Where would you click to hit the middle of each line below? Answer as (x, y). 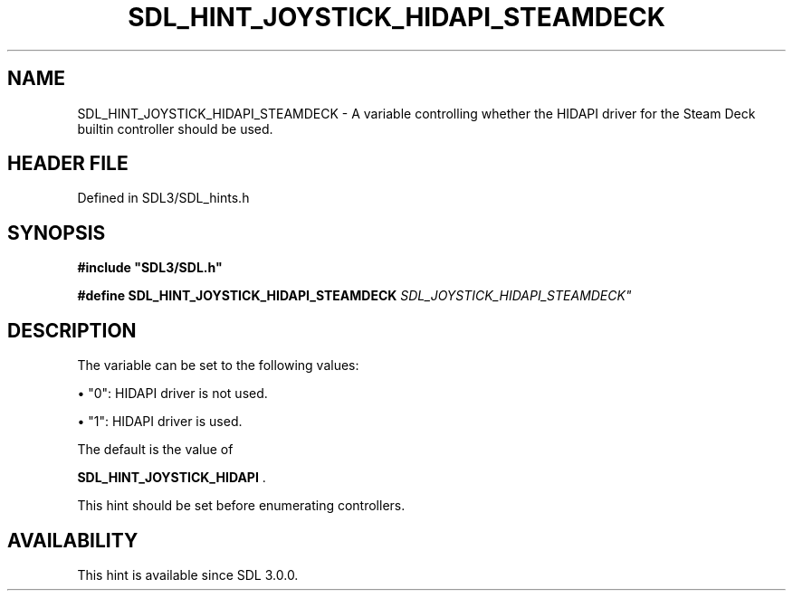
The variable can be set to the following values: (218, 365)
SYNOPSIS (57, 233)
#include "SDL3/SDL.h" (150, 268)
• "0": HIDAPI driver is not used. (172, 394)
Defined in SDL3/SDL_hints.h (163, 198)
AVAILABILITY (73, 540)
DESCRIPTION (72, 330)
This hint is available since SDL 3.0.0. (188, 574)
